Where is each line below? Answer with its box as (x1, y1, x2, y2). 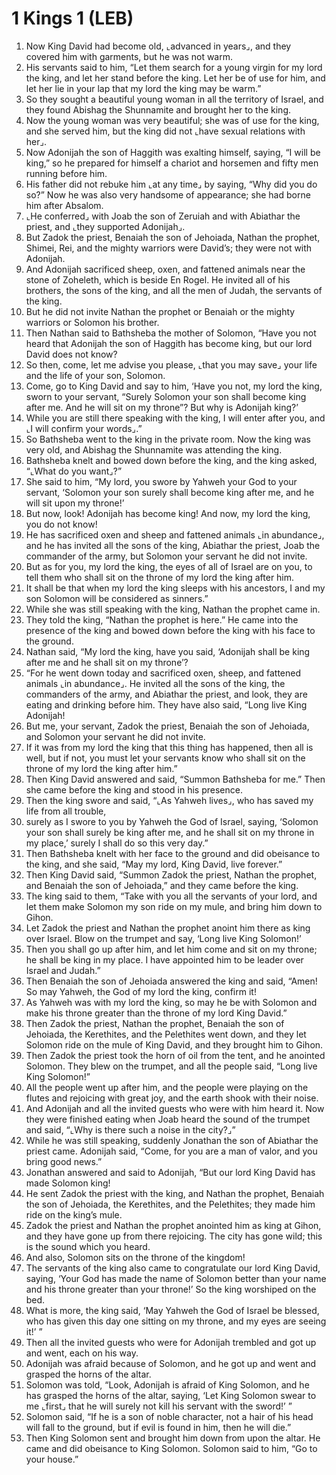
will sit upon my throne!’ (25, 497, 125, 509)
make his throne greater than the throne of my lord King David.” (25, 1007, 288, 1019)
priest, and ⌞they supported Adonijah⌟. (25, 220, 186, 232)
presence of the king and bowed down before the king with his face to (25, 624, 316, 636)
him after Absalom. (25, 199, 104, 211)
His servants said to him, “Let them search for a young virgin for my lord (25, 61, 323, 73)
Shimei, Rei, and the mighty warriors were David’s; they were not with (25, 242, 313, 254)
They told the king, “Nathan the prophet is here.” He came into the (25, 613, 299, 626)
